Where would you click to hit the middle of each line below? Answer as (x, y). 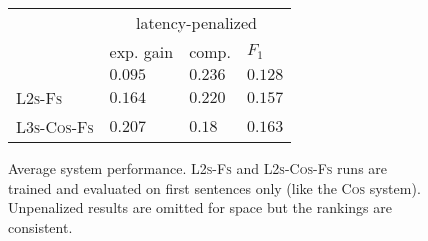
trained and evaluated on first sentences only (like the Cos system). (214, 187)
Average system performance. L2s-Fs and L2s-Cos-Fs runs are (198, 168)
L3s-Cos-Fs (55, 126)
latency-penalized (196, 22)
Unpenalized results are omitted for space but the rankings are (200, 207)
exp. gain (141, 51)
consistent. (40, 226)
